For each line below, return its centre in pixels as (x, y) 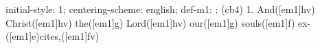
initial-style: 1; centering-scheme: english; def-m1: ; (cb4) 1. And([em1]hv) (160, 9)
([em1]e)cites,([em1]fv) (53, 36)
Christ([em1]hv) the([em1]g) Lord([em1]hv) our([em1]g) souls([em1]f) (150, 22)
